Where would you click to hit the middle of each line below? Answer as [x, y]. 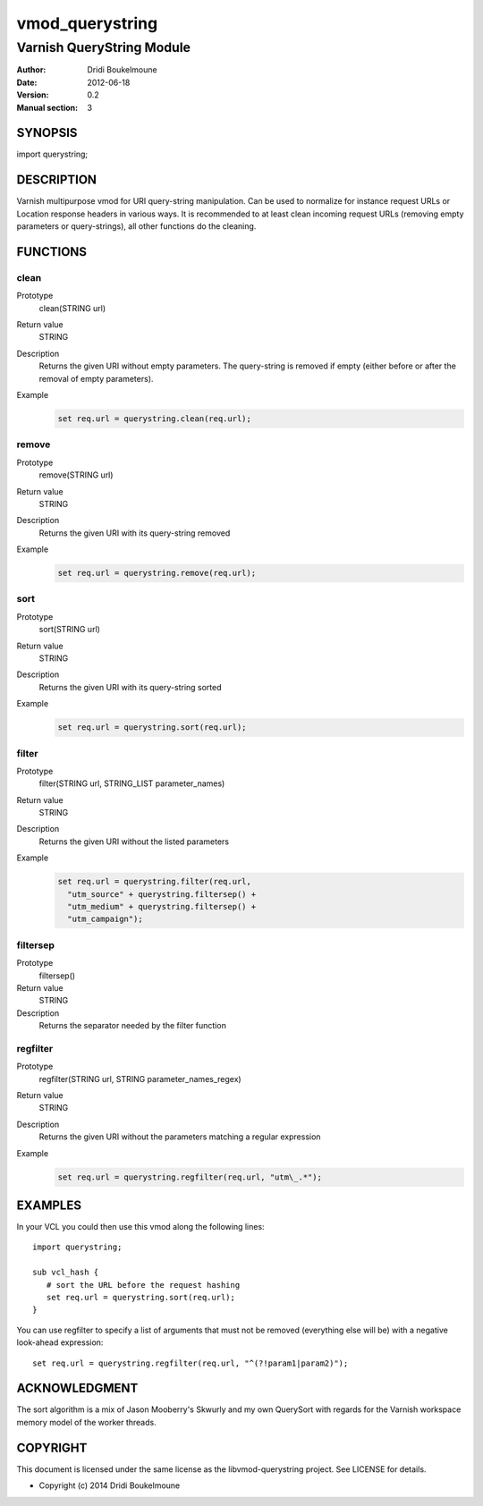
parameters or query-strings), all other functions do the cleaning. [136, 226]
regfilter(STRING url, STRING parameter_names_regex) [140, 1079]
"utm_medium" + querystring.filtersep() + [162, 906]
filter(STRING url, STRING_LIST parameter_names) [132, 783]
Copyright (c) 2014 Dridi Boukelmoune [110, 1485]
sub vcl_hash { [66, 1273]
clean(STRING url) [72, 308]
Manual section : [47, 107]
